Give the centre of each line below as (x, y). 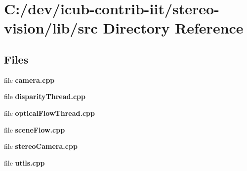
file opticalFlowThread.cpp (50, 113)
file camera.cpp (29, 80)
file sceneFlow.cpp (35, 129)
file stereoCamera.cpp (41, 146)
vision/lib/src (51, 28)
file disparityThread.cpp (45, 96)
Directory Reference (173, 28)
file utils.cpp (24, 162)
